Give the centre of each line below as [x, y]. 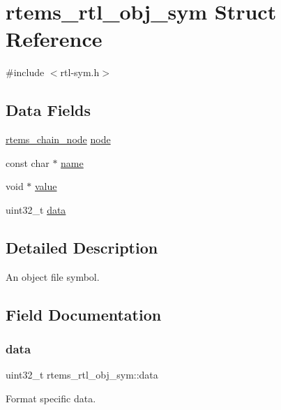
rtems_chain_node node [58, 139]
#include [25, 72]
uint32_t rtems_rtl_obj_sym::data [82, 375]
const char [28, 162]
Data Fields [48, 110]
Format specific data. [51, 398]
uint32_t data [36, 209]
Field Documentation [84, 314]
